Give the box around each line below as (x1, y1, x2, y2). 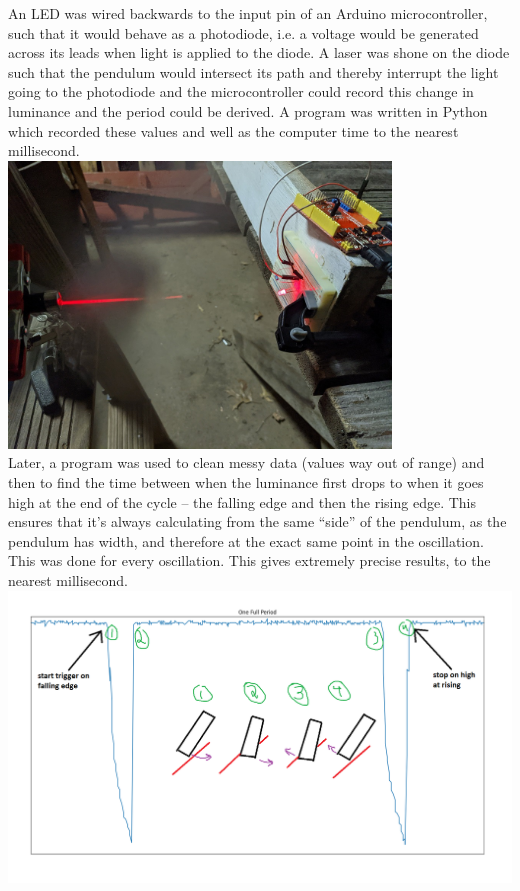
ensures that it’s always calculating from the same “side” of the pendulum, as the (8, 511, 507, 532)
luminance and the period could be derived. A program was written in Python (8, 100, 488, 121)
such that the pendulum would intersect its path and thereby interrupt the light (8, 61, 499, 82)
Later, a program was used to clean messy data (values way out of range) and (8, 452, 485, 473)
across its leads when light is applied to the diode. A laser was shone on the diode (8, 42, 510, 63)
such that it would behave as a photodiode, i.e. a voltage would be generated (8, 22, 479, 43)
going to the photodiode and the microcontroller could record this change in (8, 81, 474, 102)
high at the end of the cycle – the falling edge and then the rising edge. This (8, 491, 477, 512)
